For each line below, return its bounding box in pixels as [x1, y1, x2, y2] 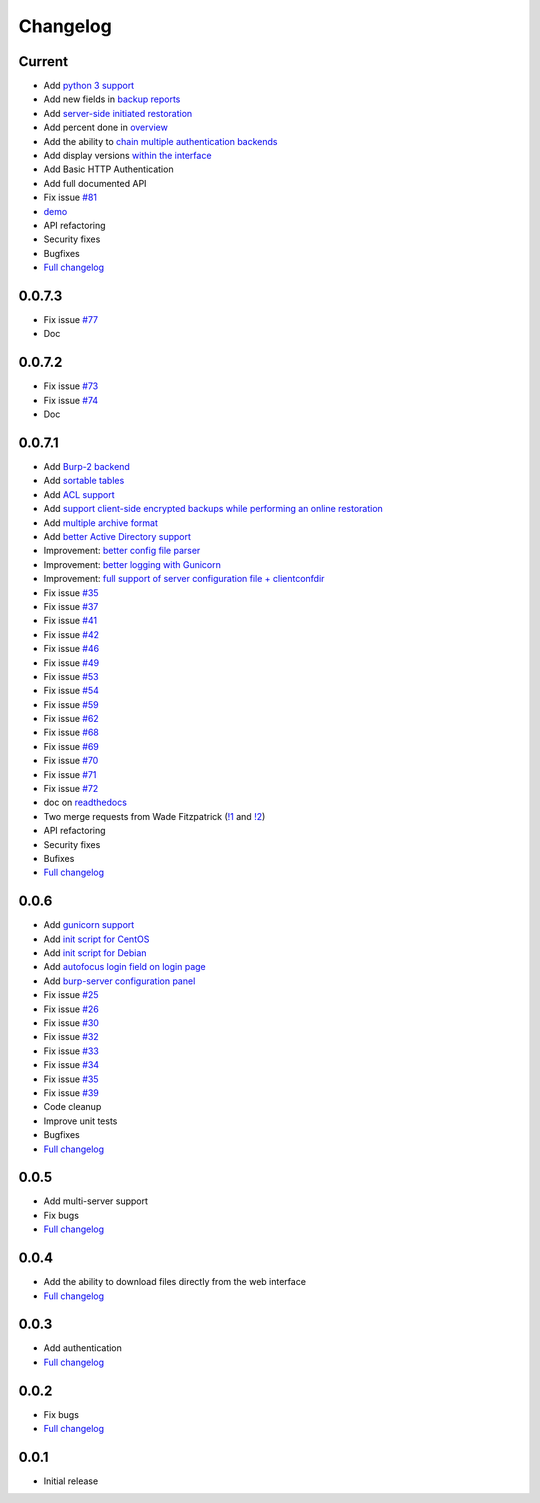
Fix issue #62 [43, 713, 99, 725]
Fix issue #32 [43, 1031, 99, 1043]
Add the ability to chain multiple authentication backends [43, 135, 278, 147]
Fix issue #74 [43, 394, 99, 406]
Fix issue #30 [43, 1017, 100, 1029]
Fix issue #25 [43, 989, 99, 1001]
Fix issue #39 [43, 1086, 99, 1099]
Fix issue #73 [43, 380, 99, 392]
